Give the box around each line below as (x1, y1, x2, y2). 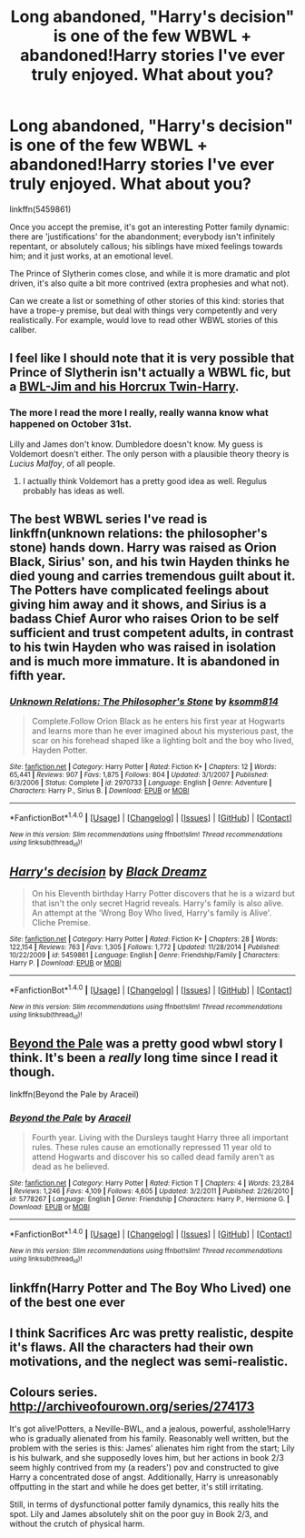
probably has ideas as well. (22, 485, 125, 496)
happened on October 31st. (9, 418, 133, 430)
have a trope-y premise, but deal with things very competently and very (9, 305, 278, 316)
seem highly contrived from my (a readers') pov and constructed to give (9, 1462, 280, 1472)
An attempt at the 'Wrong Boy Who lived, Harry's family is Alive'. (31, 907, 272, 918)
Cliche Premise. (31, 917, 91, 928)
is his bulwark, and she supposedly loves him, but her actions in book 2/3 (9, 1452, 284, 1462)
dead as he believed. (31, 1161, 111, 1172)
